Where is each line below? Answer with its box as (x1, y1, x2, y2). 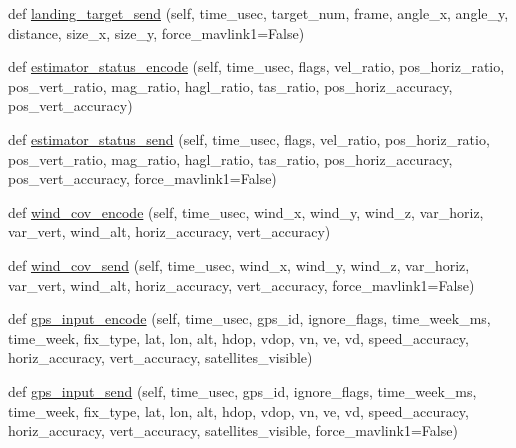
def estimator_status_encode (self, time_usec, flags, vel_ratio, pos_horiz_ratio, (8, 56, 505, 77)
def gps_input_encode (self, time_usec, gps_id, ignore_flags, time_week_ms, (8, 308, 491, 329)
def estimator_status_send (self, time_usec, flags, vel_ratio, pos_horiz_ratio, (8, 128, 490, 149)
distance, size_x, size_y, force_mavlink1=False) (8, 22, 305, 43)
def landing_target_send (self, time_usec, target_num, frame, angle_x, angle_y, (8, 3, 509, 23)
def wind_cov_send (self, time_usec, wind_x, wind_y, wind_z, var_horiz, (8, 254, 470, 275)
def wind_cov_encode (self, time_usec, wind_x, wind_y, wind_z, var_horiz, (8, 201, 484, 222)
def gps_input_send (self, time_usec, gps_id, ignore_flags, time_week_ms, (8, 380, 477, 401)
